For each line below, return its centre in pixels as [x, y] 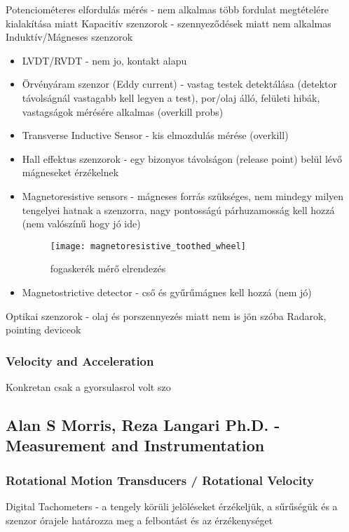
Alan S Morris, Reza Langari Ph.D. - [143, 424]
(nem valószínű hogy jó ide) [81, 224]
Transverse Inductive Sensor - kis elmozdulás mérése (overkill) [155, 135]
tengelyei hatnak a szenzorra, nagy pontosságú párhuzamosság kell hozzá [178, 210]
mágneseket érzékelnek [70, 172]
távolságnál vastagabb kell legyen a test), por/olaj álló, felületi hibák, [171, 97]
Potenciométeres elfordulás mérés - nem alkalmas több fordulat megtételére [167, 9]
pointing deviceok [43, 330]
